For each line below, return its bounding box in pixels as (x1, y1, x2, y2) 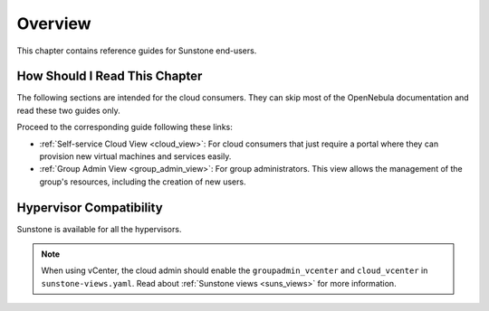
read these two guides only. (16, 105, 121, 116)
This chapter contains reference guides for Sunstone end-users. (16, 45, 257, 56)
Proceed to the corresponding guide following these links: (16, 122, 233, 133)
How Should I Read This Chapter (16, 69, 203, 84)
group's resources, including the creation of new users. (39, 176, 246, 187)
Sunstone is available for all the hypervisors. (16, 223, 182, 234)
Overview (16, 14, 91, 33)
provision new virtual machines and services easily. (39, 151, 232, 162)
